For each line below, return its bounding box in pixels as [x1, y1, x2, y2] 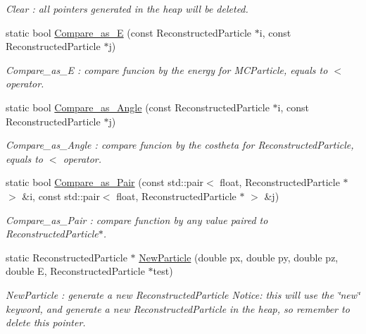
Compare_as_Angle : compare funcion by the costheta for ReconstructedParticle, [6, 137, 354, 152]
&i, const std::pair [22, 188, 100, 203]
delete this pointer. [6, 315, 86, 330]
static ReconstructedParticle [6, 249, 127, 264]
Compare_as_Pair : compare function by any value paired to [6, 212, 268, 227]
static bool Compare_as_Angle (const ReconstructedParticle [6, 99, 270, 114]
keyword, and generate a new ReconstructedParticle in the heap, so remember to [6, 301, 350, 316]
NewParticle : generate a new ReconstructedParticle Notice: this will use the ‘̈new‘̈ [6, 287, 360, 302]
